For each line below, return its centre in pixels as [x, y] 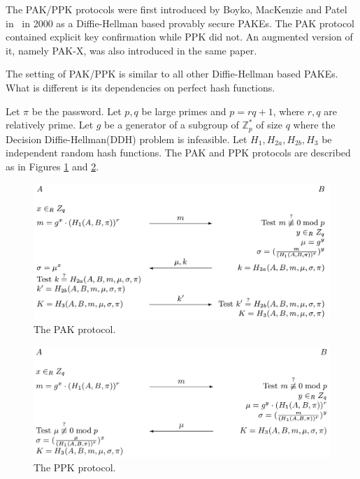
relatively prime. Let [50, 125]
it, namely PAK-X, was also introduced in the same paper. [131, 50]
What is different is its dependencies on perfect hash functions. [141, 87]
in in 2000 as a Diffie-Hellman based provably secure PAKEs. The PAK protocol [180, 23]
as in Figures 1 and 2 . [52, 166]
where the [314, 125]
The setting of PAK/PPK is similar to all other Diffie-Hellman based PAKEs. [172, 74]
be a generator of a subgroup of [172, 125]
